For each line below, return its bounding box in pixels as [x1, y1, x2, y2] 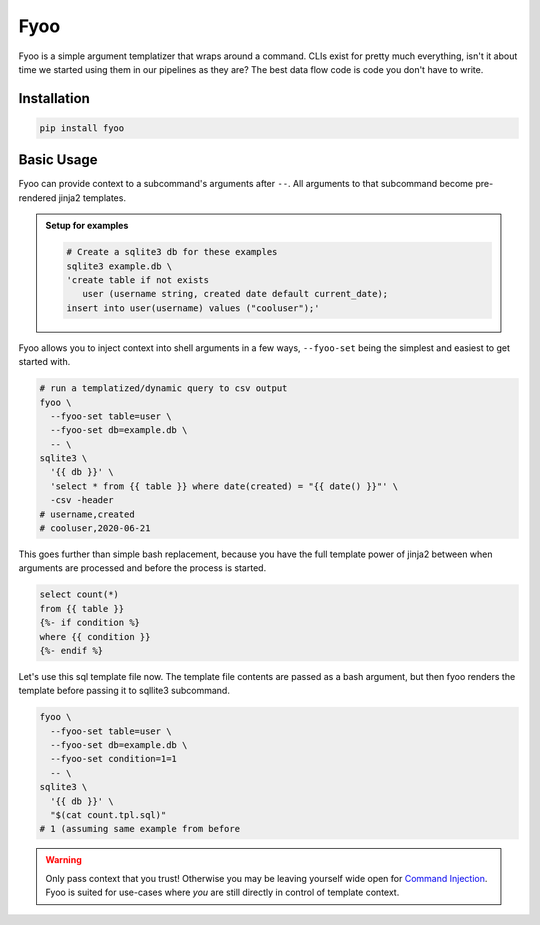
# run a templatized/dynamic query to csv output [39, 383, 288, 394]
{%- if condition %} [39, 617, 140, 629]
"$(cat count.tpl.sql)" [50, 810, 167, 821]
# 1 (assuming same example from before [39, 823, 240, 835]
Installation [18, 90, 90, 107]
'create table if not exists [66, 274, 210, 285]
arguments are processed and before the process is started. [18, 562, 267, 574]
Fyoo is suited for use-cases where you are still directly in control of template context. [45, 886, 400, 899]
